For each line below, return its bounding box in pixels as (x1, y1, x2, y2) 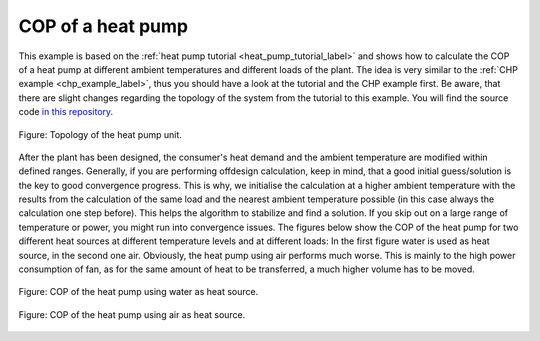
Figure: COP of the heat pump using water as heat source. (18, 286, 259, 298)
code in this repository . (18, 106, 114, 118)
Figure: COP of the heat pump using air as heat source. (18, 308, 246, 320)
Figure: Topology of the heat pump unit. (18, 128, 182, 140)
